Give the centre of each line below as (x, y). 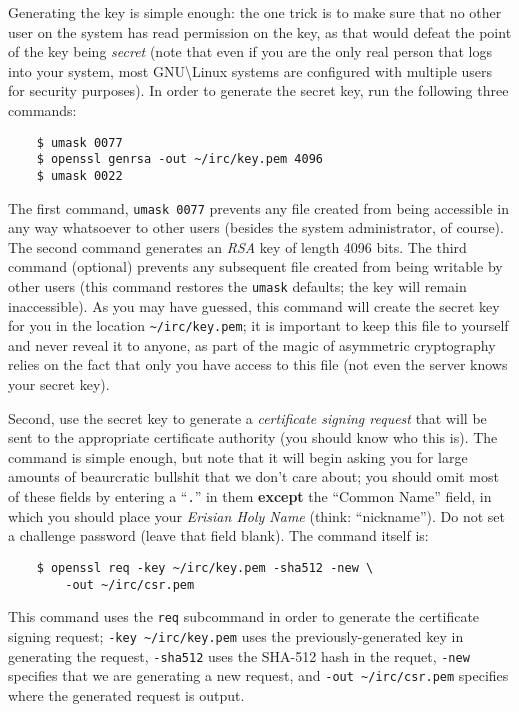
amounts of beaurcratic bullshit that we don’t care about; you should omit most (253, 476)
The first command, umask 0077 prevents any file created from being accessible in (258, 207)
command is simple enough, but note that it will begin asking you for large (238, 456)
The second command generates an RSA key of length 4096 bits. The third (237, 246)
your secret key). (59, 384)
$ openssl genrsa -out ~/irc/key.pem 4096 (179, 159)
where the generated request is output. (126, 694)
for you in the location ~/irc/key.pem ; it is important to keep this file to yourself (258, 325)
